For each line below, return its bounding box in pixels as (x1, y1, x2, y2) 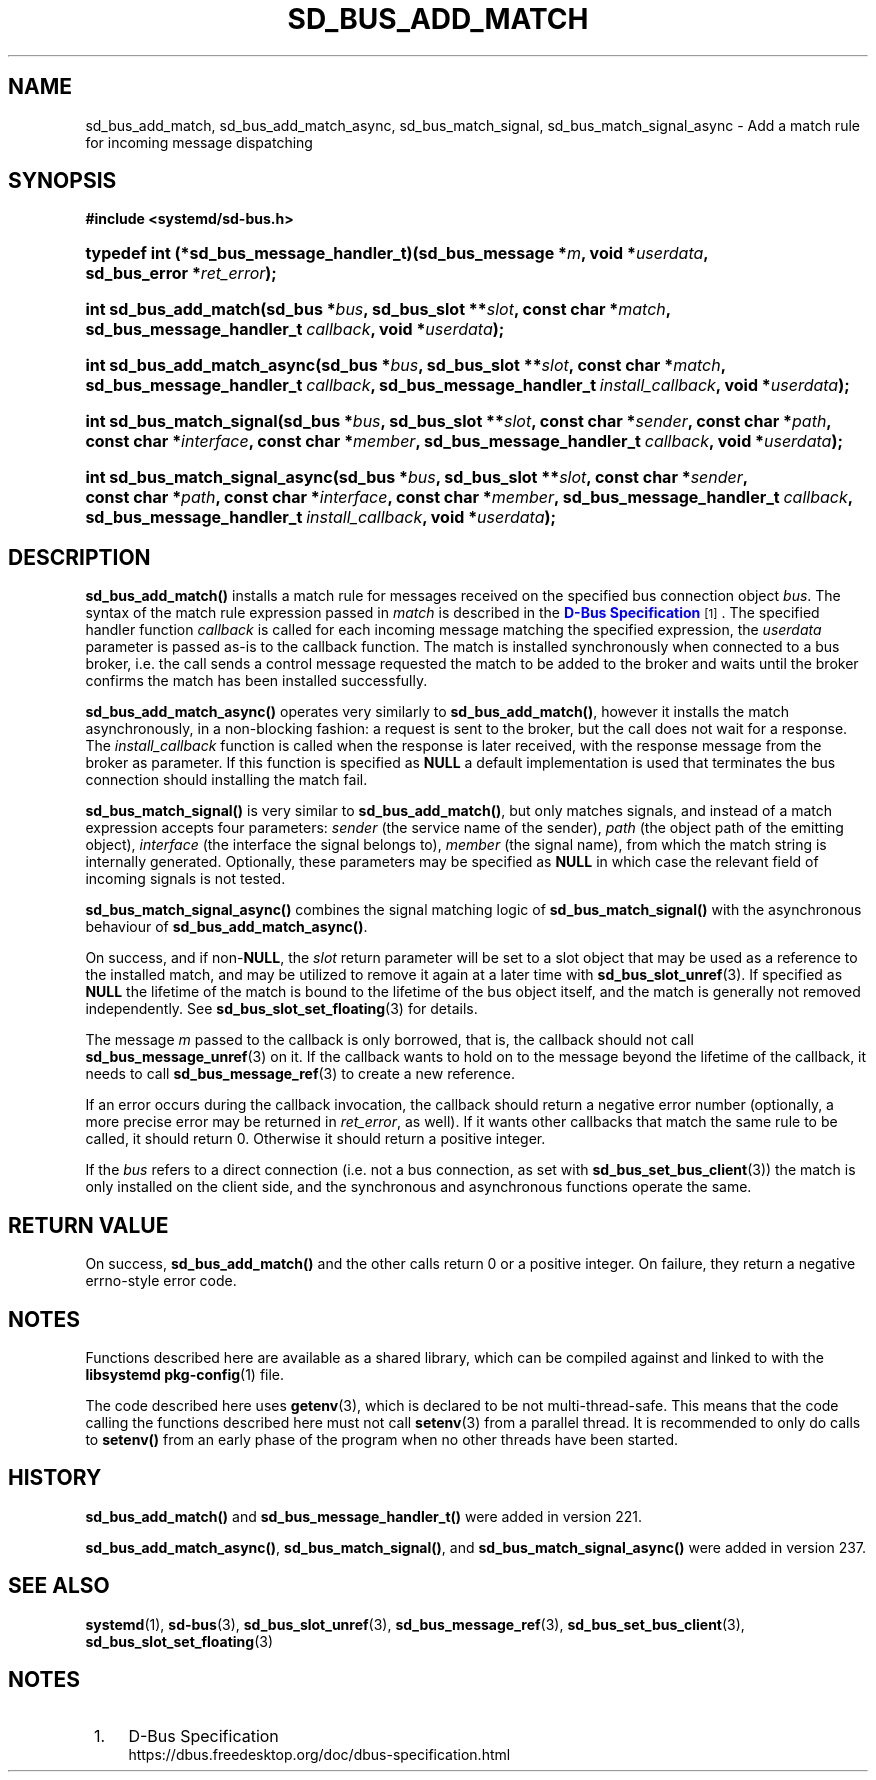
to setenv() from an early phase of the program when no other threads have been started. (85, 1430, 679, 1448)
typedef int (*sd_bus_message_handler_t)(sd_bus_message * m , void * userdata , (85, 243, 709, 264)
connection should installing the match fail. (85, 771, 368, 789)
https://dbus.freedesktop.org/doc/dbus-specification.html (128, 1745, 511, 1763)
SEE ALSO (8, 1573, 110, 1599)
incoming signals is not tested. (85, 870, 286, 888)
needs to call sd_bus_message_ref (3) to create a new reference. (85, 1065, 515, 1083)
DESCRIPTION (8, 544, 151, 570)
